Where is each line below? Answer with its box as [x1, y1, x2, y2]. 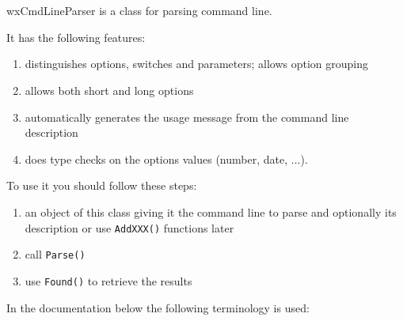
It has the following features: [6, 28, 146, 45]
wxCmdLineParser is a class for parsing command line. [6, 2, 272, 19]
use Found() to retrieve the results [25, 272, 192, 289]
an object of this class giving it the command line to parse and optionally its [25, 203, 397, 220]
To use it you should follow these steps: [6, 177, 197, 194]
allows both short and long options [25, 81, 194, 98]
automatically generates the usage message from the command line [25, 108, 349, 125]
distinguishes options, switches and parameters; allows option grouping [25, 55, 368, 72]
